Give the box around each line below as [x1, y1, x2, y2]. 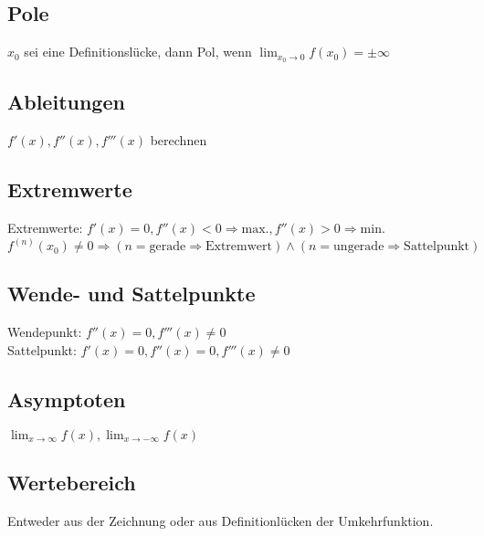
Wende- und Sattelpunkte [7, 279, 256, 308]
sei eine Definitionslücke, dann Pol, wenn [24, 42, 252, 61]
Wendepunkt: [7, 322, 82, 342]
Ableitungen [7, 88, 125, 116]
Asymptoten [7, 384, 126, 413]
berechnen [150, 131, 207, 150]
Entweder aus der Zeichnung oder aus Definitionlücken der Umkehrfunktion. [7, 510, 434, 530]
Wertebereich [7, 468, 136, 497]
